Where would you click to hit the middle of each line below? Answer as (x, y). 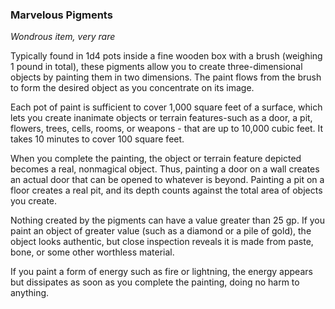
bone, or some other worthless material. (92, 252)
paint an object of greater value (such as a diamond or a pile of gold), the (161, 231)
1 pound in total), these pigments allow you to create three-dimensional (156, 67)
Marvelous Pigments (61, 15)
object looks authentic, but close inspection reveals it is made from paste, (162, 242)
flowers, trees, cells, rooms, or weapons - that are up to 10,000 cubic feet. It (167, 129)
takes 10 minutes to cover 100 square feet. (97, 139)
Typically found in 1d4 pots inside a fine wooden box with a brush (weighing (166, 56)
